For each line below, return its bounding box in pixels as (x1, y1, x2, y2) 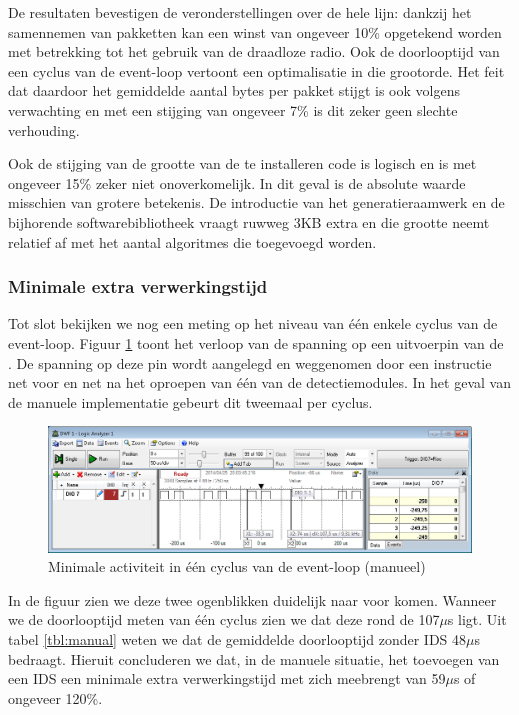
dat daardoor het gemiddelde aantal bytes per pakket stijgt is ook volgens (8, 80, 460, 101)
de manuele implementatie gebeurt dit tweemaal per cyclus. (8, 391, 373, 412)
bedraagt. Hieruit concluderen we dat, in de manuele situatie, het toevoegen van (8, 648, 500, 669)
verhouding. (8, 119, 80, 140)
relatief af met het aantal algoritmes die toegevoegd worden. (8, 231, 377, 252)
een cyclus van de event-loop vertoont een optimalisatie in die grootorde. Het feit (8, 60, 505, 81)
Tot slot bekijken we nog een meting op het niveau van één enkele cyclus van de (8, 313, 498, 334)
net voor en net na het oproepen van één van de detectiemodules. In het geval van (8, 372, 511, 393)
